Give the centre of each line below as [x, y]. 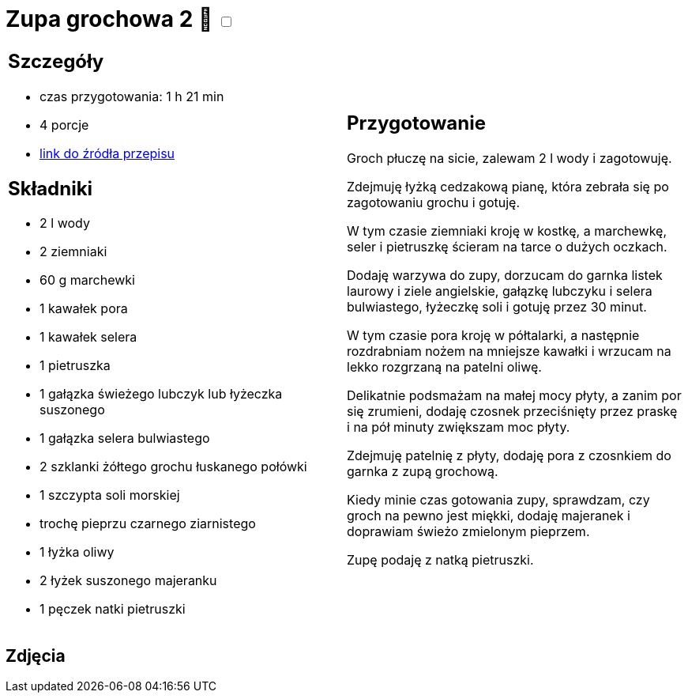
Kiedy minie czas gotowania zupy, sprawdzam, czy [498, 500]
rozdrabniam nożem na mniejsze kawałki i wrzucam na [509, 351]
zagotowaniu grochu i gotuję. [433, 203]
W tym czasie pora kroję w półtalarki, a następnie [493, 336]
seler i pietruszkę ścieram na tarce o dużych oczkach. [507, 247]
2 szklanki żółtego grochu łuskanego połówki [173, 467]
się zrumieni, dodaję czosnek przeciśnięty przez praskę [512, 412]
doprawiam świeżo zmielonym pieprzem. [468, 532]
